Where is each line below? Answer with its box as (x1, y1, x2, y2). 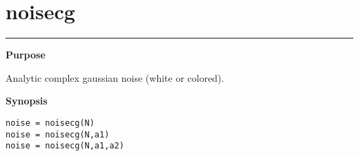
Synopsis (6, 93, 48, 108)
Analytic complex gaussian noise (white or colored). (6, 70, 224, 85)
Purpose (6, 47, 46, 62)
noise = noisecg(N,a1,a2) (6, 141, 124, 151)
